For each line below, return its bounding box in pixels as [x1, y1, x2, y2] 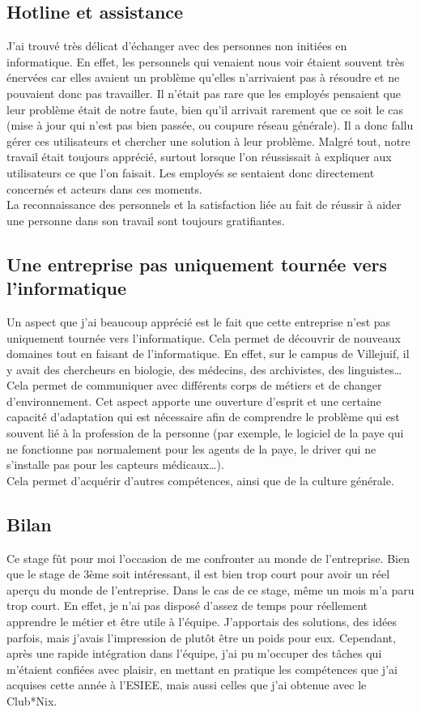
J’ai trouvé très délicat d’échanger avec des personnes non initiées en [6, 37, 347, 54]
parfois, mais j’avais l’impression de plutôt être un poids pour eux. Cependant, [6, 629, 396, 646]
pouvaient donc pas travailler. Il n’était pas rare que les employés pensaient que [6, 84, 402, 101]
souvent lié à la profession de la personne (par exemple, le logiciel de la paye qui [6, 424, 404, 441]
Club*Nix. [6, 693, 57, 709]
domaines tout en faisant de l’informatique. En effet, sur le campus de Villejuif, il [6, 345, 410, 362]
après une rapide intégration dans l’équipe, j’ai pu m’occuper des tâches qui [6, 645, 382, 662]
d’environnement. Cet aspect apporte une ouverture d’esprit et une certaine [6, 392, 381, 409]
